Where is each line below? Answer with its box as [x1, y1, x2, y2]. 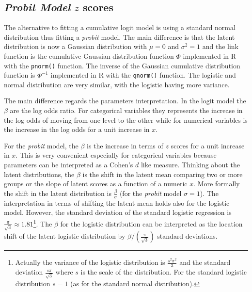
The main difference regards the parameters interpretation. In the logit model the [4, 96, 246, 106]
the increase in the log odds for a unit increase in [4, 124, 150, 134]
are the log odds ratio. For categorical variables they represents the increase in [10, 105, 243, 115]
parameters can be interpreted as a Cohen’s [4, 160, 133, 170]
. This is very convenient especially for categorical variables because [16, 150, 217, 160]
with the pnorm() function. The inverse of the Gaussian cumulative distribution [4, 60, 240, 70]
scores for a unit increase [171, 140, 245, 150]
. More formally [193, 178, 240, 189]
